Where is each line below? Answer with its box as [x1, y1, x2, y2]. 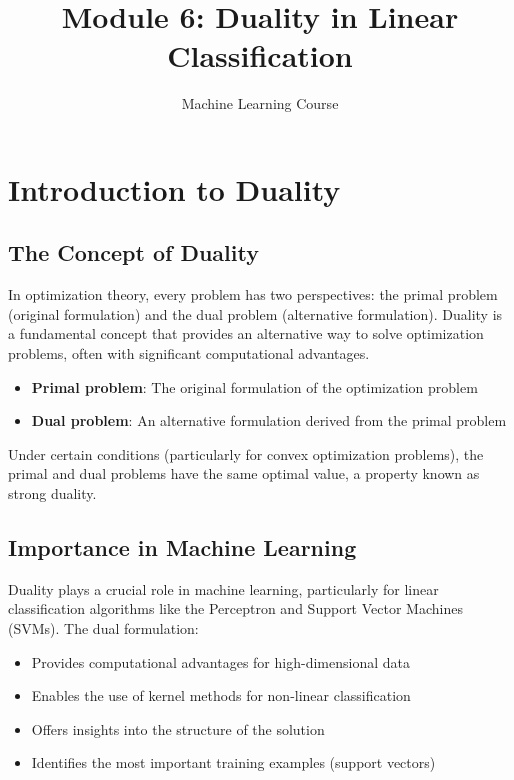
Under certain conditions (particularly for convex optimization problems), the [8, 443, 484, 464]
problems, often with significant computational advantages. [8, 343, 370, 364]
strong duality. [8, 483, 97, 504]
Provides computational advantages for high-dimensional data [31, 651, 410, 672]
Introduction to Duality [8, 168, 341, 209]
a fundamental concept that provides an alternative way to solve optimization [8, 323, 484, 344]
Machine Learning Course [181, 93, 339, 114]
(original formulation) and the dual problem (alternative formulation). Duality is [8, 303, 503, 324]
